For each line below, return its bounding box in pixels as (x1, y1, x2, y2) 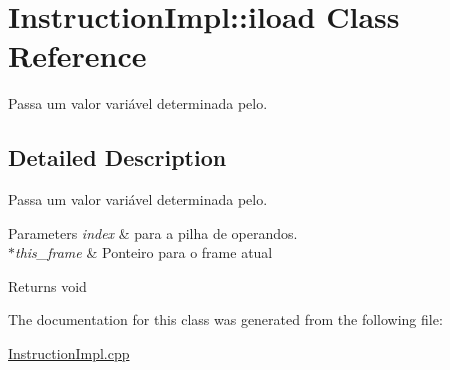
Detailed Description (8, 142, 227, 173)
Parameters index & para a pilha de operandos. (8, 222, 298, 243)
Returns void (8, 275, 87, 296)
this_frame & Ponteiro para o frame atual (15, 242, 273, 263)
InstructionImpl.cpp (8, 343, 130, 364)
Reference (8, 35, 147, 76)
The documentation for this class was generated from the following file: (8, 309, 443, 330)
